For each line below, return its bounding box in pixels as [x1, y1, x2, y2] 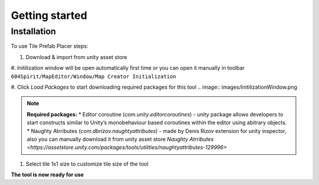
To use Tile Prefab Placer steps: [11, 43, 89, 50]
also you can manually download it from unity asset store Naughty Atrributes [27, 135, 214, 142]
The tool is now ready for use [11, 171, 84, 178]
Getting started [11, 9, 87, 22]
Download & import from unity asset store [25, 53, 128, 60]
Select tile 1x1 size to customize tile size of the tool [25, 160, 149, 167]
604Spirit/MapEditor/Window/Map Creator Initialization [11, 73, 177, 80]
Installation [11, 26, 56, 37]
